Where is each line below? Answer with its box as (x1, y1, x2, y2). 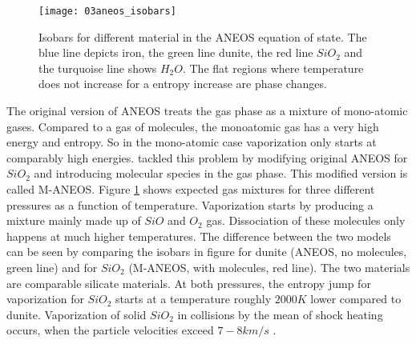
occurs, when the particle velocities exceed (6, 322, 214, 338)
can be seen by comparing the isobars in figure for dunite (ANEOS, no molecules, (6, 243, 407, 260)
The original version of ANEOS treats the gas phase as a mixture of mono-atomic (6, 102, 408, 119)
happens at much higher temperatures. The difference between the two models (6, 227, 391, 244)
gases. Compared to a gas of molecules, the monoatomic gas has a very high (6, 118, 379, 134)
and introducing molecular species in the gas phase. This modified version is (34, 165, 408, 182)
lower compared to (310, 290, 402, 307)
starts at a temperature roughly (115, 290, 272, 307)
